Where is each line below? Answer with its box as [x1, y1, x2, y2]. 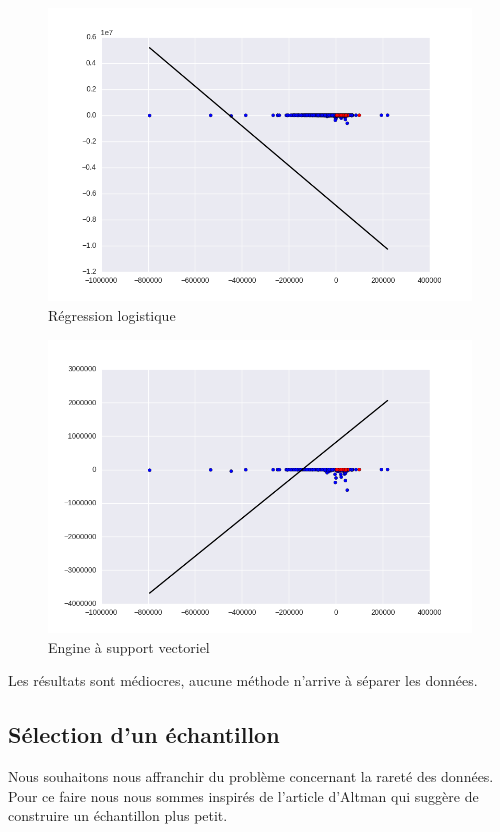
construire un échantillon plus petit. [8, 805, 228, 826]
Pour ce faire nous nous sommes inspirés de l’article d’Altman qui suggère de [8, 785, 479, 806]
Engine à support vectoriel [48, 636, 210, 657]
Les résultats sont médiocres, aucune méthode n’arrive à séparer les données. [8, 670, 478, 691]
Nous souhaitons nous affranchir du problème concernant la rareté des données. [8, 766, 494, 787]
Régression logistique [48, 305, 176, 326]
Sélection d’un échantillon [8, 719, 280, 750]
